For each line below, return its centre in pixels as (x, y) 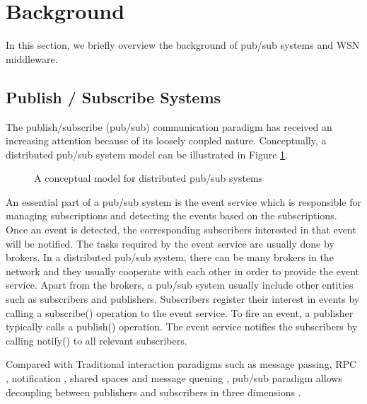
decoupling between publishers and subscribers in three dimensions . (153, 392)
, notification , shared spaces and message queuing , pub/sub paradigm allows (174, 378)
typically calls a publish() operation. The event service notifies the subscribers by (182, 327)
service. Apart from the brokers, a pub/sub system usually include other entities (180, 285)
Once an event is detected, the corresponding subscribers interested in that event (181, 230)
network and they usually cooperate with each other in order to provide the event (183, 271)
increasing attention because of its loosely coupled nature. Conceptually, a (166, 140)
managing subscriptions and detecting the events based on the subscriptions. (171, 215)
